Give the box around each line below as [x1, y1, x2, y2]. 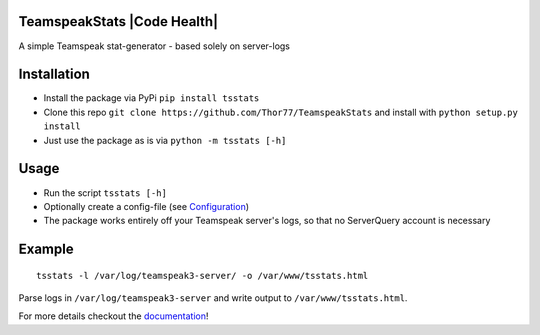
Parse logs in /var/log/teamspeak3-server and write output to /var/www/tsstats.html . [18, 292, 408, 304]
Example [18, 241, 74, 258]
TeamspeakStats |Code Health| [18, 13, 219, 30]
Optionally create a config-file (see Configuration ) [43, 200, 250, 212]
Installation [18, 66, 90, 83]
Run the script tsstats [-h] [43, 186, 167, 199]
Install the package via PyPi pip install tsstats [43, 92, 260, 104]
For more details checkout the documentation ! [18, 310, 209, 322]
